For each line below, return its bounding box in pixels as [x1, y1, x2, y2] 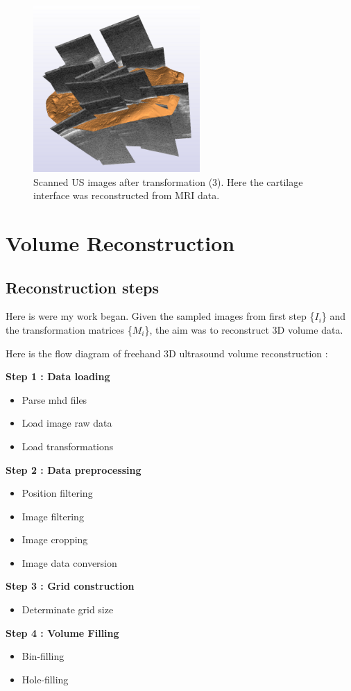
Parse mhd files [22, 392, 87, 407]
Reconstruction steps [6, 276, 160, 298]
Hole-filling [22, 672, 69, 686]
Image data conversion [22, 555, 117, 570]
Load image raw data [22, 416, 112, 430]
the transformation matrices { [6, 322, 132, 336]
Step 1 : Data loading [6, 369, 110, 384]
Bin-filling [22, 649, 65, 663]
